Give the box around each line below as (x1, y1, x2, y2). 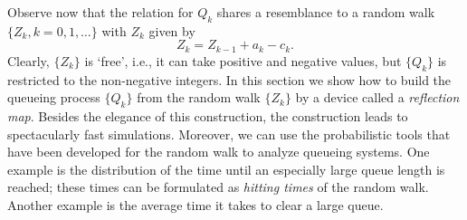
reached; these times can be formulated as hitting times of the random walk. (7, 177, 429, 196)
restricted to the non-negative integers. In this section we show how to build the (7, 70, 452, 89)
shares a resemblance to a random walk (216, 3, 435, 21)
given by (148, 21, 195, 40)
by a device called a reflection (295, 88, 460, 107)
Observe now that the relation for (7, 3, 194, 21)
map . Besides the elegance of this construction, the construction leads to (7, 107, 408, 126)
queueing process (7, 88, 100, 107)
